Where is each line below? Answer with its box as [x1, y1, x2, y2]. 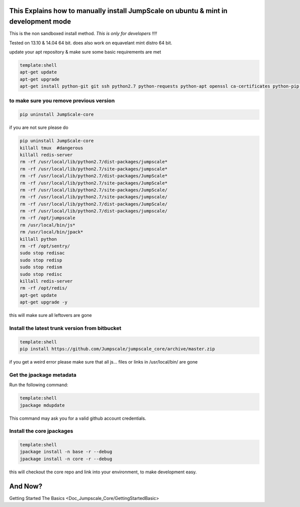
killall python [19, 236, 57, 242]
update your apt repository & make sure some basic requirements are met [9, 49, 161, 55]
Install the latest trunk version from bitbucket [9, 324, 121, 331]
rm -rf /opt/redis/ [19, 285, 67, 291]
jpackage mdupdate [19, 402, 65, 408]
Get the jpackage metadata [9, 371, 77, 378]
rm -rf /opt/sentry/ [19, 243, 70, 249]
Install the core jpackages [9, 428, 73, 435]
